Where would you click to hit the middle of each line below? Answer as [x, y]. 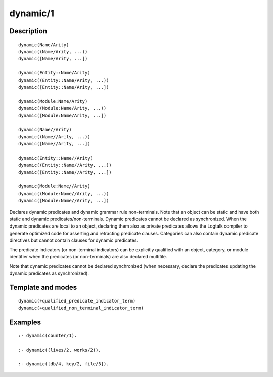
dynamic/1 [32, 13]
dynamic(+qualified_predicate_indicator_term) [77, 301]
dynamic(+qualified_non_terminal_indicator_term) [81, 308]
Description [28, 31]
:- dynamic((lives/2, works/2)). [60, 350]
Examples [25, 323]
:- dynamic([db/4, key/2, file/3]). [64, 364]
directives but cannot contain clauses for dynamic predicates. [74, 240]
